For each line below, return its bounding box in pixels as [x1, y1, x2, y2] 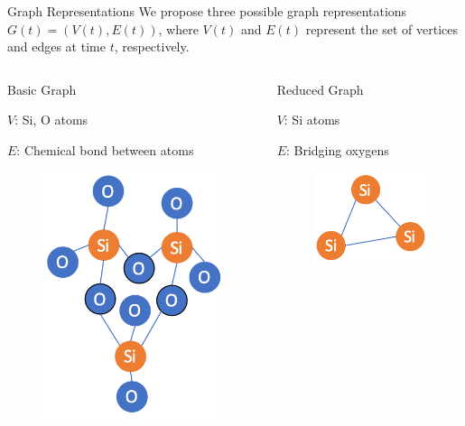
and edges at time [7, 37, 106, 56]
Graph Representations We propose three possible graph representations [7, 2, 407, 20]
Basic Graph [7, 79, 77, 98]
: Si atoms [284, 110, 340, 129]
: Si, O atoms [14, 110, 88, 129]
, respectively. [114, 37, 190, 56]
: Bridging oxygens [285, 140, 389, 159]
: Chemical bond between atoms [16, 140, 194, 159]
